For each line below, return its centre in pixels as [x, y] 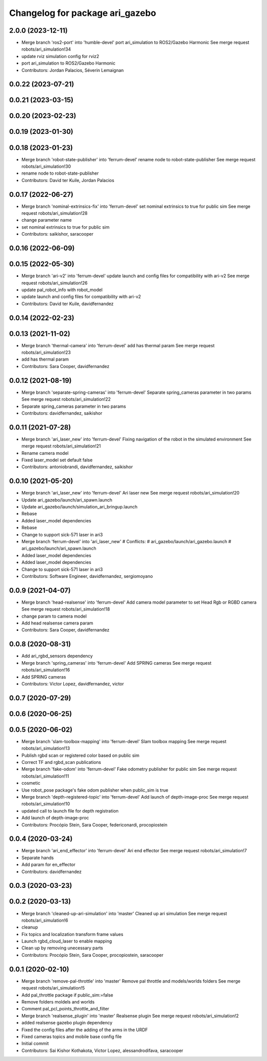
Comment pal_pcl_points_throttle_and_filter [66, 1009]
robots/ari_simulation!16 [46, 670]
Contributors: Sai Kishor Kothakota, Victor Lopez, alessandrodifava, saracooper [102, 1050]
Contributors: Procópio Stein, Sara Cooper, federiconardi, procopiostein [94, 825]
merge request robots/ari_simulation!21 [61, 446]
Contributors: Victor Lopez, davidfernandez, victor [73, 684]
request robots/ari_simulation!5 [53, 988]
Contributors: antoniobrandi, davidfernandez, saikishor [77, 467]
